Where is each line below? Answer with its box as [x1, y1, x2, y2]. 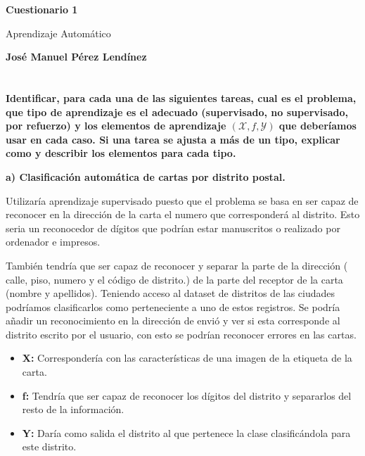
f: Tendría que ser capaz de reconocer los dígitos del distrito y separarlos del [22, 388, 352, 403]
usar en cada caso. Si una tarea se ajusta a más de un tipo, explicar [6, 132, 340, 146]
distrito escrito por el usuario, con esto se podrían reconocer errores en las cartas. [6, 327, 357, 341]
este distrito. [22, 439, 77, 454]
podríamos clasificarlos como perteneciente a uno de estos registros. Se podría [6, 299, 340, 314]
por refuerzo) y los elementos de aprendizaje [6, 118, 226, 133]
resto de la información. [22, 402, 124, 417]
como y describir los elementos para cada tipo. [6, 146, 236, 160]
